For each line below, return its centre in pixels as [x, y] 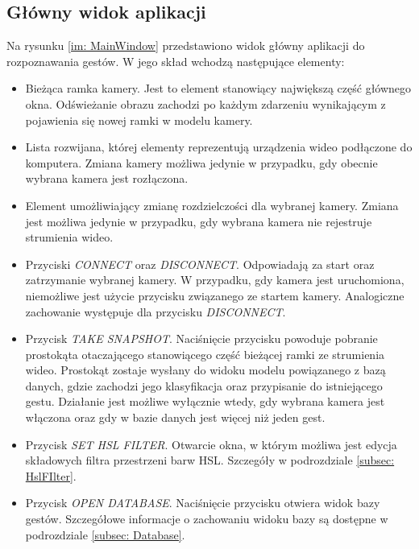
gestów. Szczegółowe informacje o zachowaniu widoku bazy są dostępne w [207, 519]
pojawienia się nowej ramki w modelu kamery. [139, 120]
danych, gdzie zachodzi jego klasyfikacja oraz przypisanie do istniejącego [204, 385]
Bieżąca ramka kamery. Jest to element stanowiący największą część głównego [218, 88]
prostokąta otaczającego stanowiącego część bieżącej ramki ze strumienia [205, 354]
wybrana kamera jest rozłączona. [107, 178]
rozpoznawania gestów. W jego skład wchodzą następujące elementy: [176, 61]
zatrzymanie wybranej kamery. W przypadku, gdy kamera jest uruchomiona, [215, 280]
